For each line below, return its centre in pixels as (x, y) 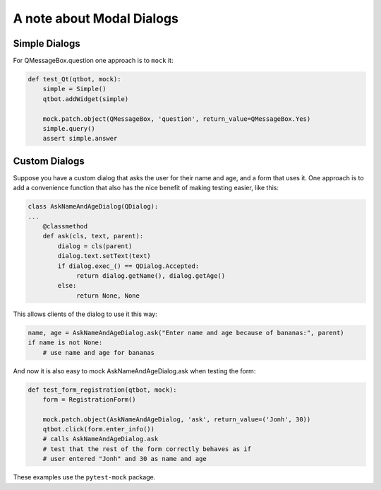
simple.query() (69, 128)
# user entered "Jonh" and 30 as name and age (125, 459)
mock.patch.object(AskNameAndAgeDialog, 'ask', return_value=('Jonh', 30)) (177, 419)
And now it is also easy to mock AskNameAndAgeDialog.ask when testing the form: (134, 371)
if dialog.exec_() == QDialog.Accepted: (128, 266)
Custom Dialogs (49, 161)
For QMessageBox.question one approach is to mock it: (93, 61)
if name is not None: (65, 343)
